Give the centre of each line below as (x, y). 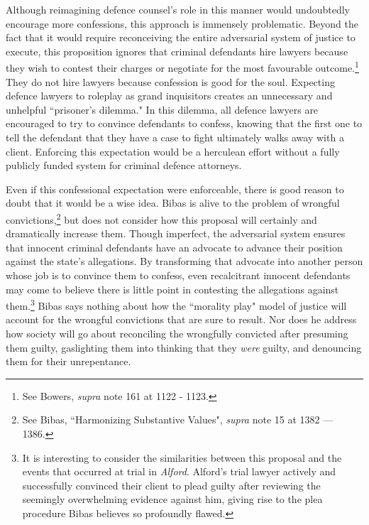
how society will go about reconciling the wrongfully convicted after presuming (177, 334)
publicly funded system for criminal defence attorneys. (124, 165)
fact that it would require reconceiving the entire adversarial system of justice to (181, 37)
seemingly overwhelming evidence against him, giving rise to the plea (172, 499)
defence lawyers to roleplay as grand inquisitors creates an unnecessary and (169, 96)
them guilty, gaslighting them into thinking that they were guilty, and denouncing (184, 347)
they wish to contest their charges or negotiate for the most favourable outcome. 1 (182, 67)
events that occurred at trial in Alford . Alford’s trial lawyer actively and (179, 471)
